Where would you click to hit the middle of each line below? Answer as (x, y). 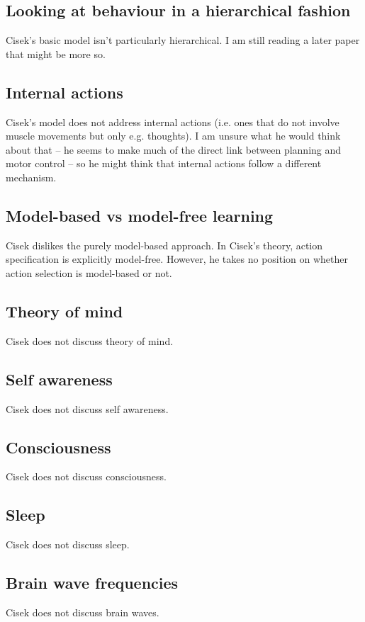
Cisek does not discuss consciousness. (86, 476)
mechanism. (31, 177)
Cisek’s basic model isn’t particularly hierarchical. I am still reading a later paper (183, 40)
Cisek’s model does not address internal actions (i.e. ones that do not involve (173, 121)
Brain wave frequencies (92, 583)
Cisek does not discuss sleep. (68, 544)
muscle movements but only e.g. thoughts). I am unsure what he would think (173, 136)
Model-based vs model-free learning (140, 215)
